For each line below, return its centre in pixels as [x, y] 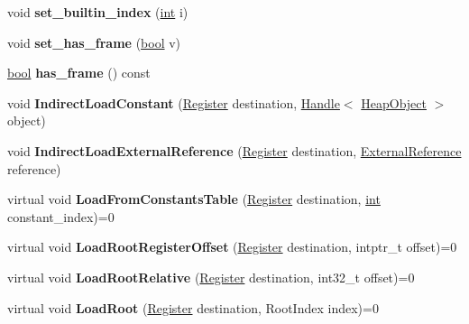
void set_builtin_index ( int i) [98, 12]
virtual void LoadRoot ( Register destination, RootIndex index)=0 [193, 307]
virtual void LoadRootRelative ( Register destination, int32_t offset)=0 [211, 277]
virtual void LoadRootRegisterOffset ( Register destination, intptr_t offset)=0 [232, 247]
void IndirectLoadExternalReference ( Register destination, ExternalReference [234, 150]
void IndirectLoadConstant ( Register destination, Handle [174, 102]
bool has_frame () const [79, 73]
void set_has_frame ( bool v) [94, 42]
